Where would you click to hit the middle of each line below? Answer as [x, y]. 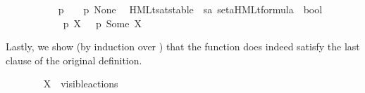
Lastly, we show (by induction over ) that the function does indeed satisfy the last [183, 46]
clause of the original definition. [74, 60]
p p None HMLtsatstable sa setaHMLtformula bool [190, 9]
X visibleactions [81, 84]
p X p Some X [102, 23]
